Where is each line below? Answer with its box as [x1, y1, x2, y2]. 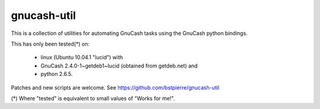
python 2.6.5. [40, 70, 73, 78]
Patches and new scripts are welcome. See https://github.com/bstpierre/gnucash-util [11, 84, 219, 91]
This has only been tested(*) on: [11, 40, 90, 47]
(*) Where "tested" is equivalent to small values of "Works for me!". [11, 95, 175, 102]
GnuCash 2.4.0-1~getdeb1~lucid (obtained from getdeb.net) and [40, 62, 198, 69]
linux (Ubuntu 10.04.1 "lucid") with [40, 54, 123, 61]
